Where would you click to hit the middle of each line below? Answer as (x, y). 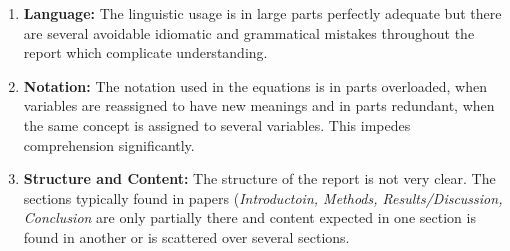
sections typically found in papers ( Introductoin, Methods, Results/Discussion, (263, 197)
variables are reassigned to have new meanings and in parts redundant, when (259, 105)
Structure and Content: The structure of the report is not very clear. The (259, 178)
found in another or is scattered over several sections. (186, 236)
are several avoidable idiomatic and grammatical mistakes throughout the (249, 32)
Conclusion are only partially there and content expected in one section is (249, 217)
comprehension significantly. (109, 144)
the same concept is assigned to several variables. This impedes (217, 124)
